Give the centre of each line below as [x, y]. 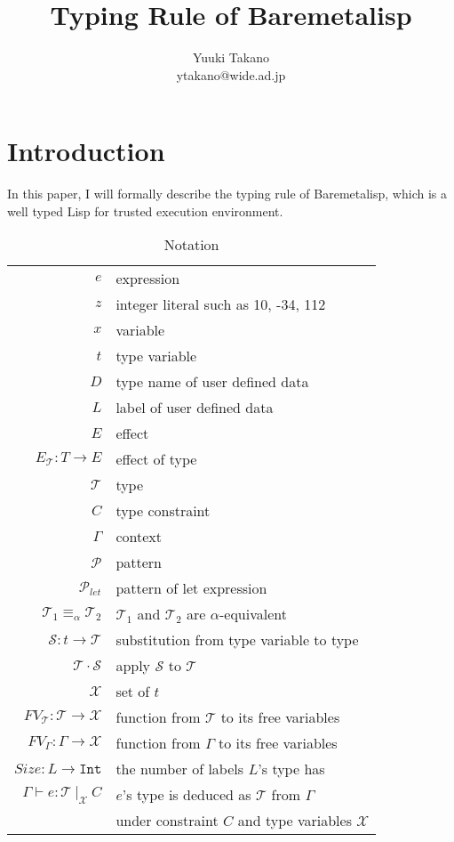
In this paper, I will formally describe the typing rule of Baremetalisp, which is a [227, 194]
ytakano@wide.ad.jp [231, 74]
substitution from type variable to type [237, 640]
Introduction [86, 151]
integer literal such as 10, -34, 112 [221, 304]
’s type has [291, 769]
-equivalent [253, 614]
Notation [191, 245]
